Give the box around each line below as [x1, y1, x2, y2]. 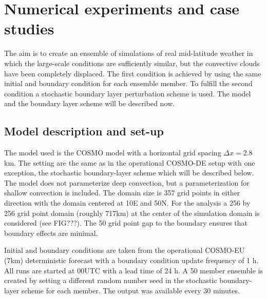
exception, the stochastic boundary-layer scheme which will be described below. [4, 167, 254, 178]
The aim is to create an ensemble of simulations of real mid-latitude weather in [4, 48, 253, 58]
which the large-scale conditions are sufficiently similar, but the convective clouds [4, 57, 260, 68]
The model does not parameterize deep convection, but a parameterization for [4, 177, 250, 188]
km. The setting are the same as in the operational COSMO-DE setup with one [4, 157, 255, 168]
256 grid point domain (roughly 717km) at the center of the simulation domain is [4, 207, 260, 218]
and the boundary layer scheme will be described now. [4, 98, 175, 109]
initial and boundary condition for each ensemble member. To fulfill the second [4, 78, 253, 89]
